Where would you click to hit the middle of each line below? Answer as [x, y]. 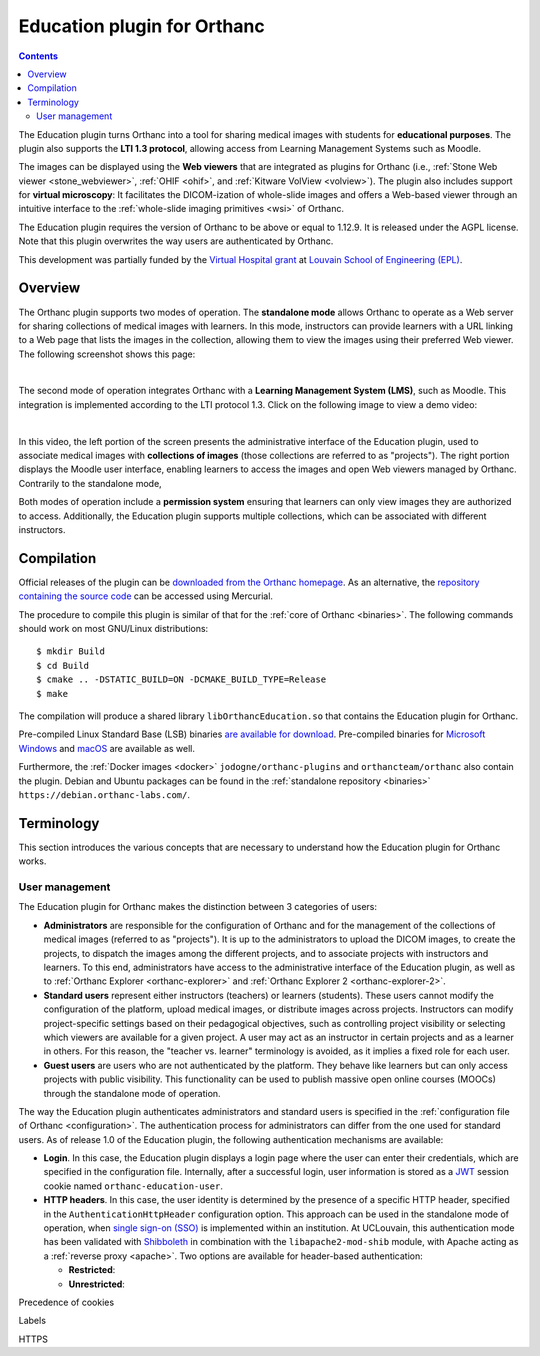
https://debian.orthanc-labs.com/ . [104, 794]
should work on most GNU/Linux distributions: [113, 629]
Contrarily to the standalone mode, [90, 483]
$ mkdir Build [70, 651]
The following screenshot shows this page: [107, 354]
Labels [32, 1321]
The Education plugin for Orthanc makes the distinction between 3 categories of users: [198, 907]
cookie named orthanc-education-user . [133, 1186]
